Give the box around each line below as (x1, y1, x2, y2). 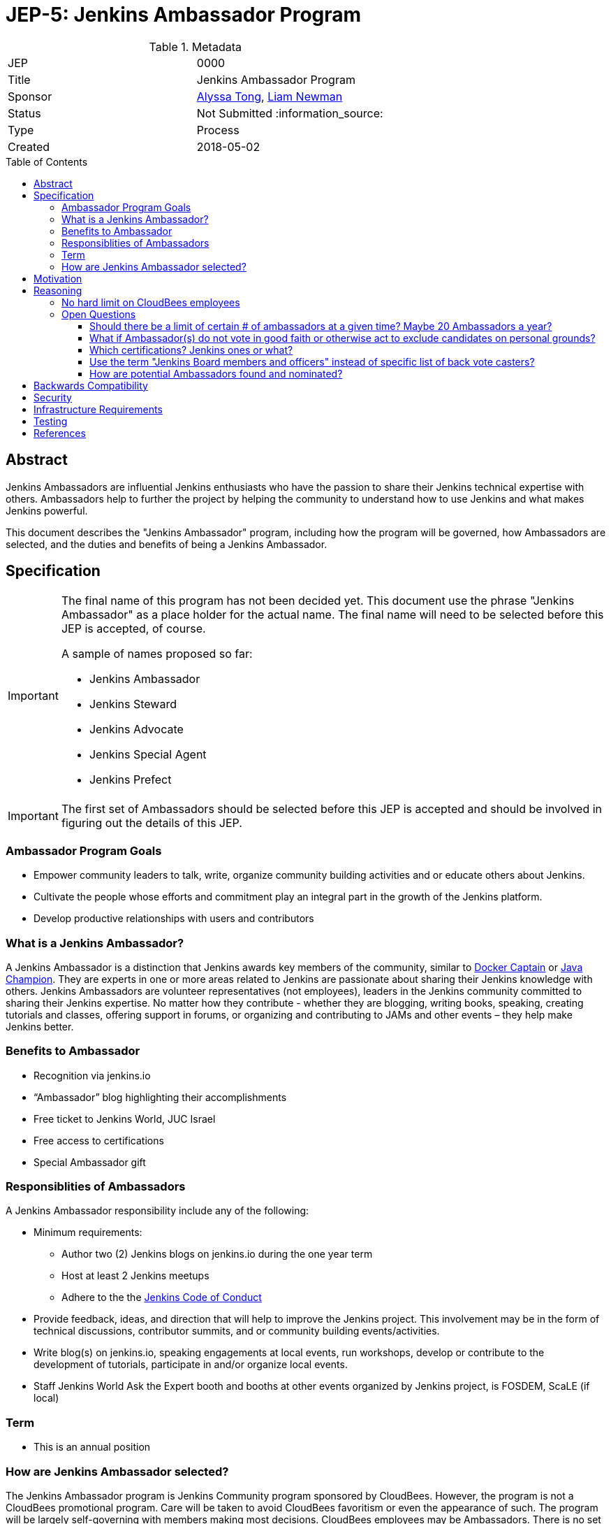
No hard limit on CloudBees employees (61, 296, 240, 308)
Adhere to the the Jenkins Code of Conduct (61, 1291, 262, 1304)
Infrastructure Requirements (34, 403, 163, 415)
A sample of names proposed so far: (61, 647, 253, 661)
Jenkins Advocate (89, 722, 184, 737)
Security (34, 391, 72, 403)
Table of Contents (6, 155, 88, 168)
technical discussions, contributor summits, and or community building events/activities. (34, 1325, 440, 1337)
